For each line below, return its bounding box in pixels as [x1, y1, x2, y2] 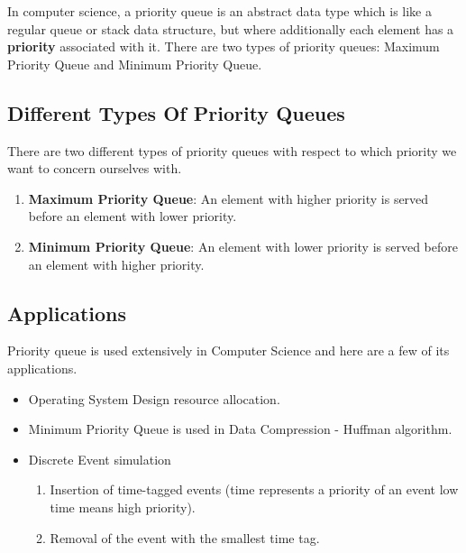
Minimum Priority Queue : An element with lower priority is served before [28, 236, 458, 255]
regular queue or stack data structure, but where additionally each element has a [7, 19, 454, 38]
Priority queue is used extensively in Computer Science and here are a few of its [7, 341, 450, 360]
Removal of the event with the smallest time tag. [50, 528, 320, 547]
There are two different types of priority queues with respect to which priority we [7, 141, 457, 160]
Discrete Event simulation [28, 449, 171, 468]
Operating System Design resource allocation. [28, 389, 280, 408]
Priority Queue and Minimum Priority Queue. [7, 54, 262, 73]
